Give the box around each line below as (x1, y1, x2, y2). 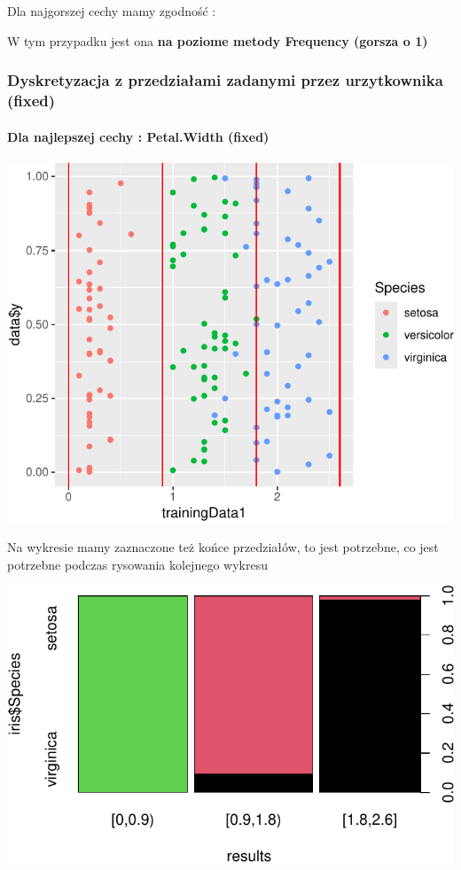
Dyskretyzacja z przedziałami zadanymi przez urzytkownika (7, 69, 443, 91)
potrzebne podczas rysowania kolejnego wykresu (7, 555, 268, 573)
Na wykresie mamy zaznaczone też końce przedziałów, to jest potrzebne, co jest (7, 537, 439, 555)
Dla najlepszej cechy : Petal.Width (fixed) (7, 127, 270, 145)
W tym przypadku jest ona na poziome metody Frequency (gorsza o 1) (7, 31, 428, 50)
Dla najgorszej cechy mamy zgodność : (7, 2, 216, 19)
